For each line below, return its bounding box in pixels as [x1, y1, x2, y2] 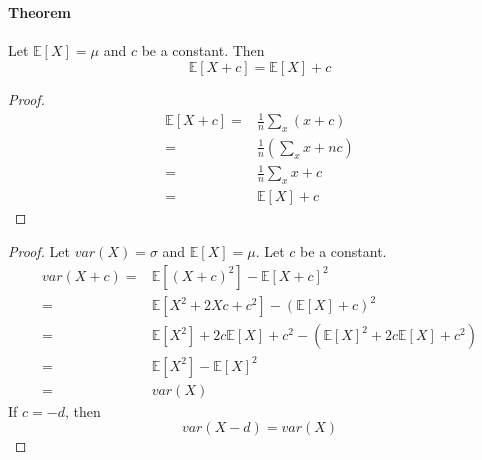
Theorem [8, 2, 71, 23]
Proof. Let [8, 240, 70, 261]
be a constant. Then [141, 40, 265, 61]
